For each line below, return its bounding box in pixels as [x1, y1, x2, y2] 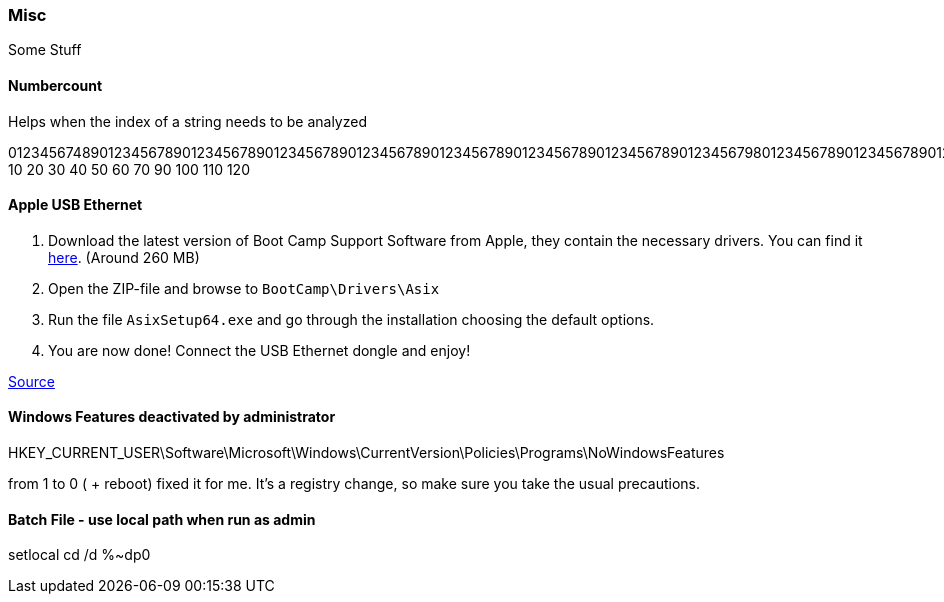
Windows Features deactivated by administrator [8, 408, 336, 426]
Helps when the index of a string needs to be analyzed [8, 112, 367, 130]
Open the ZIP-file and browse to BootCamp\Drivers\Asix [48, 279, 440, 297]
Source [8, 372, 55, 390]
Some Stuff [8, 41, 82, 59]
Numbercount [8, 76, 103, 94]
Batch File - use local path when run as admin [8, 510, 316, 528]
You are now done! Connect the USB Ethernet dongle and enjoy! [48, 341, 471, 359]
